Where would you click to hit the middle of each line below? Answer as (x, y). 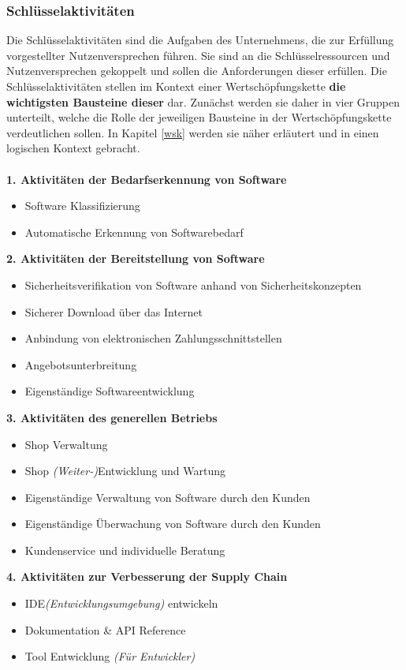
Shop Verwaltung (66, 444)
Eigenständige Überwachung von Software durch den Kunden (173, 524)
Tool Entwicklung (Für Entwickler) (110, 656)
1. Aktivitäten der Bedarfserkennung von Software (147, 179)
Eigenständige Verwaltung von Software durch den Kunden (168, 497)
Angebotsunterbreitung (81, 364)
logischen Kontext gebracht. (73, 148)
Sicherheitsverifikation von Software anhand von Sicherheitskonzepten (193, 284)
